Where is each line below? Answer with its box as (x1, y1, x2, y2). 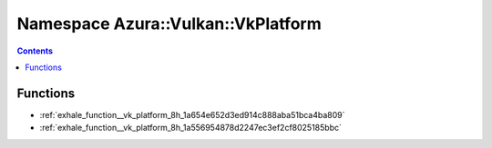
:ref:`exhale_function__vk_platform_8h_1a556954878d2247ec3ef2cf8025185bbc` (39, 123, 342, 133)
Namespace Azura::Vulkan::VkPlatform (16, 14, 323, 34)
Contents (16, 45, 54, 56)
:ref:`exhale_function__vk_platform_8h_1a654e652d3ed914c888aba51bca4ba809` (39, 109, 345, 120)
